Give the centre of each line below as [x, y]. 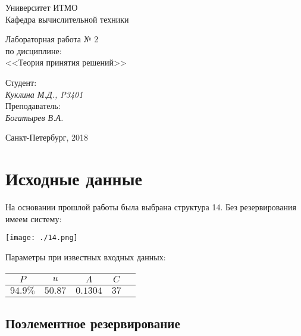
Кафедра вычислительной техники [67, 19]
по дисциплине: [34, 50]
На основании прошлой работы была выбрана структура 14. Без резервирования [151, 207]
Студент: [21, 82]
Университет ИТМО [42, 7]
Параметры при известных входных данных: [86, 256]
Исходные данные [74, 178]
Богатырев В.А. [35, 117]
